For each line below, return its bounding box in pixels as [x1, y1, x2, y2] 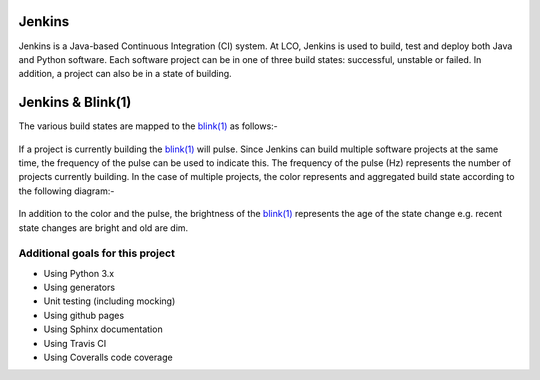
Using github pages [43, 309, 125, 321]
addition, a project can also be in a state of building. [18, 68, 232, 80]
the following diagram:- [18, 185, 115, 197]
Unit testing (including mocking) [43, 295, 176, 307]
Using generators [43, 281, 115, 294]
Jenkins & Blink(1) [18, 94, 132, 111]
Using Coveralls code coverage [43, 351, 174, 364]
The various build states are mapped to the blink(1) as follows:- [18, 120, 279, 132]
